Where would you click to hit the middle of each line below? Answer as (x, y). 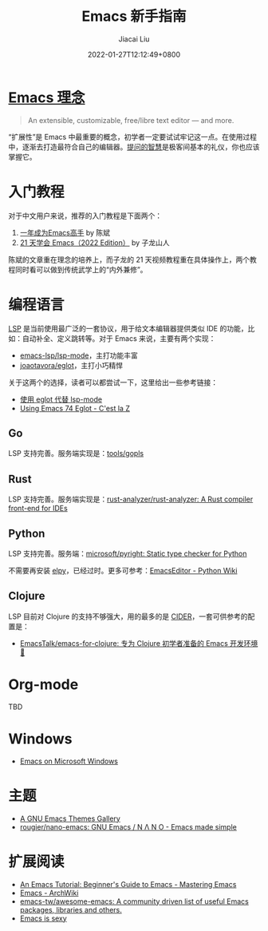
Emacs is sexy (43, 918)
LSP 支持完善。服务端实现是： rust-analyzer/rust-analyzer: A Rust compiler (131, 499)
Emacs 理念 (47, 97)
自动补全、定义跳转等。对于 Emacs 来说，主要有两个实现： (119, 338)
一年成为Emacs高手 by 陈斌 (65, 232)
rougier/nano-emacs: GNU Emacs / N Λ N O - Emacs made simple (128, 826)
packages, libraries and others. (71, 909)
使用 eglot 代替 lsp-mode (61, 399)
